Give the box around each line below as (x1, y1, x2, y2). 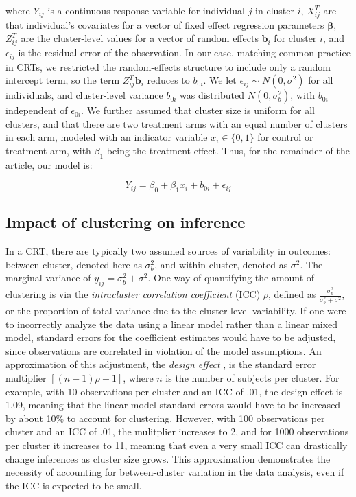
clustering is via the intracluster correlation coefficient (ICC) (5, 287, 261, 301)
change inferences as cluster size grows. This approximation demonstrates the (5, 451, 331, 465)
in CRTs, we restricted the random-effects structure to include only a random (5, 59, 331, 73)
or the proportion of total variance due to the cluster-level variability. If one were (5, 303, 346, 318)
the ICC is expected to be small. (5, 478, 142, 492)
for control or (257, 130, 313, 144)
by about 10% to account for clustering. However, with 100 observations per (5, 411, 325, 425)
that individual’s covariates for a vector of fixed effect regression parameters (5, 17, 324, 32)
